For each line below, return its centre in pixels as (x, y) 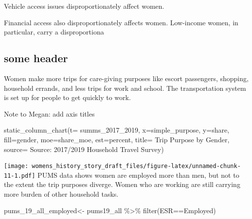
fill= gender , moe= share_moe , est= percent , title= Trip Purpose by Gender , (117, 139)
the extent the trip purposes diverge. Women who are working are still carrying (122, 184)
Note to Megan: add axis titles (49, 113)
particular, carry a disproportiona (54, 32)
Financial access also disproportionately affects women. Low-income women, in (121, 22)
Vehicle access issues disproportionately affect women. (84, 6)
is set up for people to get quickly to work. (67, 97)
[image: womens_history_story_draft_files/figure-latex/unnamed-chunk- (122, 166)
